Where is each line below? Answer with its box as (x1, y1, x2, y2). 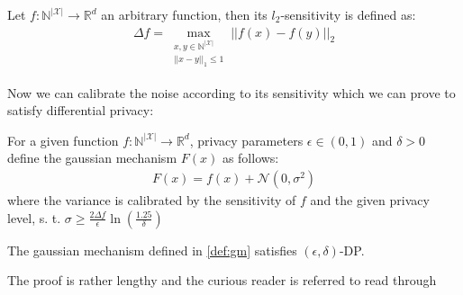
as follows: (222, 148, 279, 167)
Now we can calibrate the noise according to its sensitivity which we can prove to (7, 83, 456, 102)
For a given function (7, 130, 119, 149)
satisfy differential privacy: (7, 101, 154, 120)
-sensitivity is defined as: (280, 5, 416, 23)
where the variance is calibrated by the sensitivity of (7, 190, 296, 209)
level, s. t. (7, 208, 61, 227)
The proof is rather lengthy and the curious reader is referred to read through (7, 271, 437, 290)
